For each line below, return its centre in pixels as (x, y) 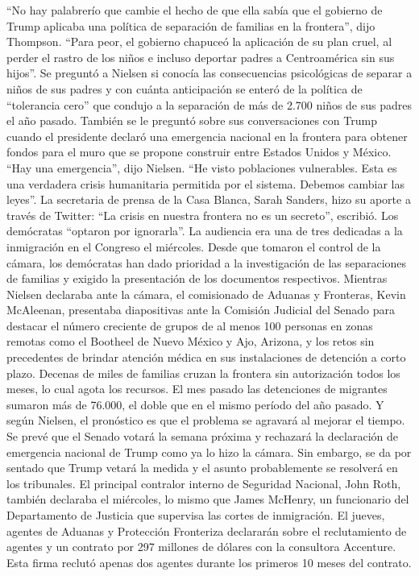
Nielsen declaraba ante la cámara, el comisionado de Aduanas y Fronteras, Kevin (206, 294)
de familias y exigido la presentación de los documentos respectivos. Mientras (197, 278)
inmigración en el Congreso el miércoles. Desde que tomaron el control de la (194, 246)
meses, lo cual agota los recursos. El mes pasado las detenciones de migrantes (197, 389)
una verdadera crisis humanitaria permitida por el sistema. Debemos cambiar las (206, 183)
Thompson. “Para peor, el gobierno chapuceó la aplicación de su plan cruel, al (199, 41)
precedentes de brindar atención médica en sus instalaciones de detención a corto (206, 357)
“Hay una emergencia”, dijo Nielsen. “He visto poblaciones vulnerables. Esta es (202, 167)
